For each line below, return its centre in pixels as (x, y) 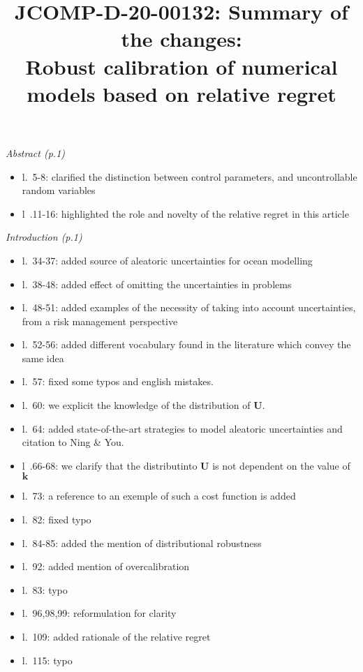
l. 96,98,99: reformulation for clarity (99, 613)
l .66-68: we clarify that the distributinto (110, 465)
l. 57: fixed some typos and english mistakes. (118, 381)
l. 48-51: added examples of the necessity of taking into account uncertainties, (189, 307)
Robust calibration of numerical (181, 66)
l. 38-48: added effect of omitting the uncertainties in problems (157, 284)
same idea (43, 358)
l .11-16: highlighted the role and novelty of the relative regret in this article (185, 213)
